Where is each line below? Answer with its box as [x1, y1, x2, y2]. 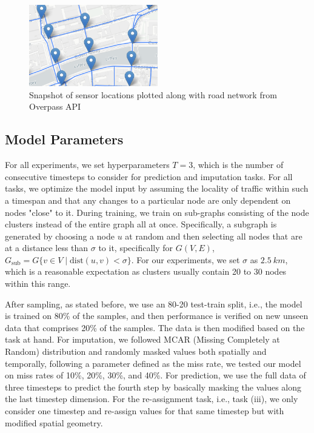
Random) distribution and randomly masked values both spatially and [5, 345, 267, 358]
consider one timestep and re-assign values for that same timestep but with [5, 404, 284, 417]
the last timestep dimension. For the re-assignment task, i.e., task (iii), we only [5, 392, 298, 405]
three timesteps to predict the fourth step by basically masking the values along [5, 380, 302, 393]
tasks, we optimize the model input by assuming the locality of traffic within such [5, 182, 309, 195]
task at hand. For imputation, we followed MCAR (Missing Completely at [5, 333, 280, 346]
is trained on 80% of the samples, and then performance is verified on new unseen [5, 309, 309, 322]
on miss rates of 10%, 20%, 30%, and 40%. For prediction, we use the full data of [5, 369, 306, 381]
